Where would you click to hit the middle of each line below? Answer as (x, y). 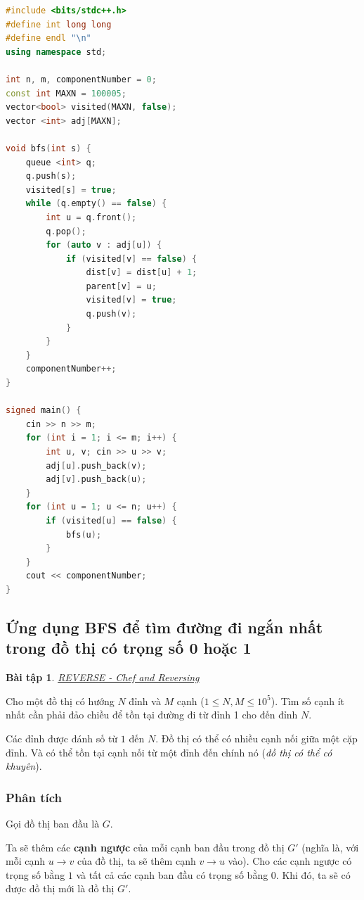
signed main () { (44, 411)
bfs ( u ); (84, 534)
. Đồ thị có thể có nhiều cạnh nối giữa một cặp (256, 738)
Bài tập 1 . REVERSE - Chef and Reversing (103, 677)
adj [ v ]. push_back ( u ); (96, 480)
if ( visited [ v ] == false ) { (131, 259)
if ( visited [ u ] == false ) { (111, 520)
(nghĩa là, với (330, 847)
